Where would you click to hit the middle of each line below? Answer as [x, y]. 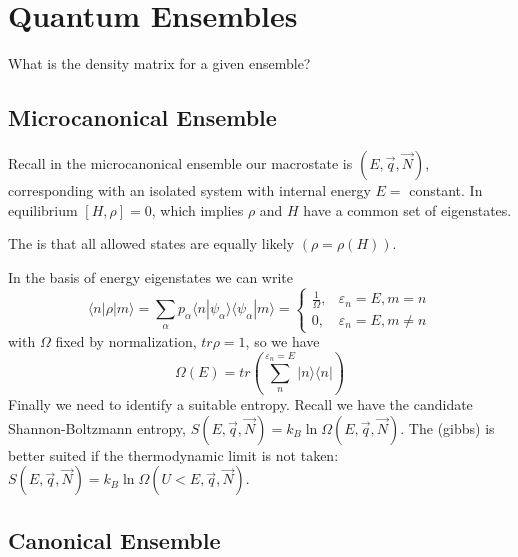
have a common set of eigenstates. [407, 209]
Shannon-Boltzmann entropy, [97, 427]
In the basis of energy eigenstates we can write [150, 276]
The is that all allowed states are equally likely [151, 243]
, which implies [197, 209]
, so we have [282, 341]
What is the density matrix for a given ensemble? [159, 63]
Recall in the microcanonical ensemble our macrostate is [180, 162]
